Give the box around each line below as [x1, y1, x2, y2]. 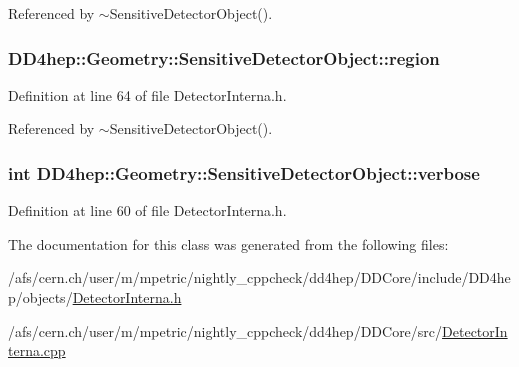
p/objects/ [8, 287, 73, 307]
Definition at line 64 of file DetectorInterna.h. [8, 84, 287, 105]
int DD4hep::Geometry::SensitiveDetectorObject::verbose [8, 160, 480, 185]
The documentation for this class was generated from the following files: [8, 233, 449, 254]
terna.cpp [8, 340, 66, 361]
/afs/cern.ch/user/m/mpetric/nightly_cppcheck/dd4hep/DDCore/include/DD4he [8, 267, 511, 288]
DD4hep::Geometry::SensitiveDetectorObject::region [8, 45, 440, 70]
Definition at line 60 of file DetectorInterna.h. [8, 200, 287, 221]
